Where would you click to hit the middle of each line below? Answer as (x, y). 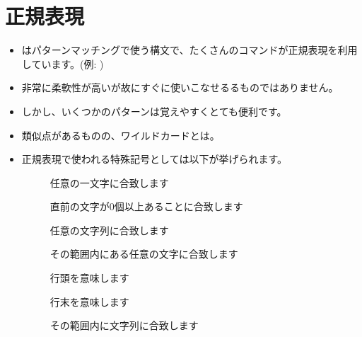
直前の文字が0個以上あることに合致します (146, 206)
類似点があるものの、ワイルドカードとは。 (121, 135)
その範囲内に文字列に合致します (124, 325)
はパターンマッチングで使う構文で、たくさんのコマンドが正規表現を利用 (189, 50)
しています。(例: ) (63, 63)
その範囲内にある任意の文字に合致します (144, 254)
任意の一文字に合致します (109, 182)
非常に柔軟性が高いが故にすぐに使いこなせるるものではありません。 (180, 87)
